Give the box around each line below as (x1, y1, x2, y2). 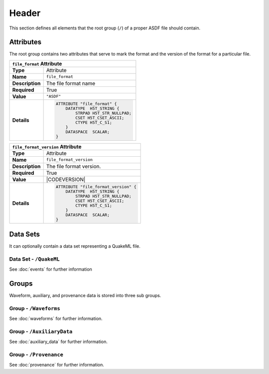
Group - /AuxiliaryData (9, 328, 73, 335)
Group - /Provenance (9, 351, 63, 358)
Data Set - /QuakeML (9, 255, 60, 262)
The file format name (46, 80, 96, 87)
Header (9, 7, 41, 18)
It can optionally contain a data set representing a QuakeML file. (9, 243, 140, 249)
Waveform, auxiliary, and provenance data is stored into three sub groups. (9, 292, 161, 298)
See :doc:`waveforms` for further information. (9, 316, 103, 322)
